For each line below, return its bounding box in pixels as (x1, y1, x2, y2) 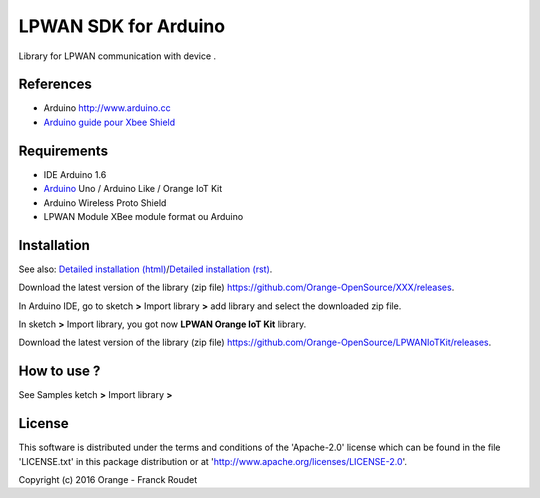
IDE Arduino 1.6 (43, 168, 107, 180)
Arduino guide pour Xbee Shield (43, 116, 176, 128)
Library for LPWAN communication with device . (18, 50, 217, 62)
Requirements (18, 142, 109, 159)
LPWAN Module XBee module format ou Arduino (43, 210, 244, 222)
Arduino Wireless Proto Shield (43, 196, 167, 209)
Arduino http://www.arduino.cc (43, 102, 171, 114)
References (18, 76, 92, 93)
